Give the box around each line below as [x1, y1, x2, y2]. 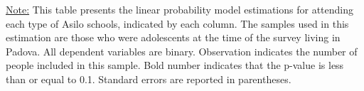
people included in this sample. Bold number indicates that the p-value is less [6, 58, 344, 73]
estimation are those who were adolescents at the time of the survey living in [6, 30, 341, 45]
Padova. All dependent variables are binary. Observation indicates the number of [6, 43, 358, 58]
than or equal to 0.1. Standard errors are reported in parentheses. [6, 71, 291, 86]
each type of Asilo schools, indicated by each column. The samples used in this [6, 16, 349, 31]
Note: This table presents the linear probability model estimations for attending [6, 2, 354, 16]
